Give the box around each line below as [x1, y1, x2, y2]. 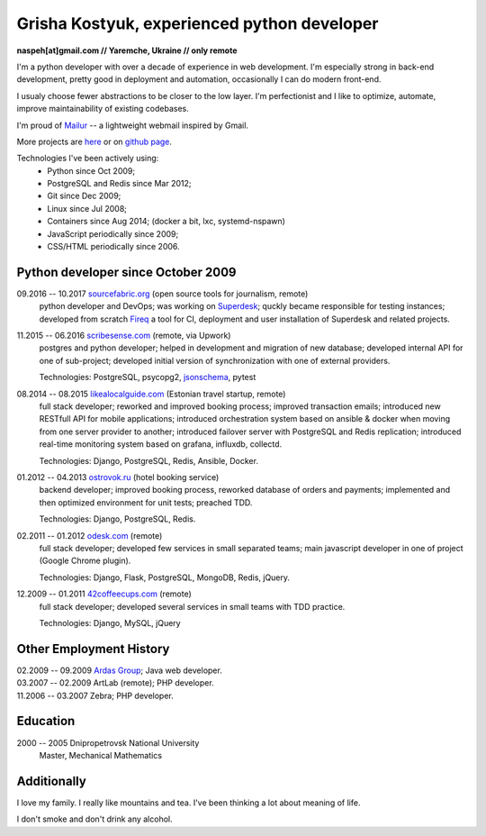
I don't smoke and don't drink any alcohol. [16, 813, 173, 824]
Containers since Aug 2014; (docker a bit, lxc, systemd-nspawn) [47, 216, 285, 227]
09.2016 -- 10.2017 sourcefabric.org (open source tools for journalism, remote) [16, 288, 309, 299]
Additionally [16, 773, 87, 788]
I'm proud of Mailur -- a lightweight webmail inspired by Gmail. [16, 120, 249, 131]
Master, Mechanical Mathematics [39, 750, 162, 760]
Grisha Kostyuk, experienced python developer [16, 14, 379, 33]
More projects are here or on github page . [16, 136, 173, 147]
